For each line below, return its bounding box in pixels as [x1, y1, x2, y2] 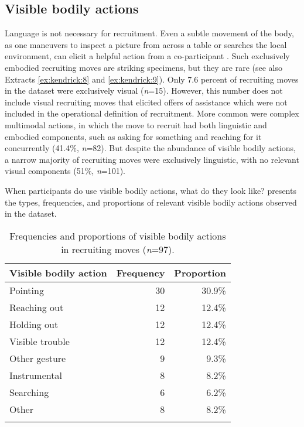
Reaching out [9, 300, 64, 314]
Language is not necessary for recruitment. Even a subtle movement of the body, [5, 27, 294, 39]
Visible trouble [9, 334, 70, 348]
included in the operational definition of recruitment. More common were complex [5, 107, 299, 119]
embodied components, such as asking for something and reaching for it [5, 130, 262, 142]
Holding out [9, 317, 59, 331]
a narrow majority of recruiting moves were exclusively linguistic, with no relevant [5, 153, 299, 165]
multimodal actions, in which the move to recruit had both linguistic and [5, 118, 267, 131]
